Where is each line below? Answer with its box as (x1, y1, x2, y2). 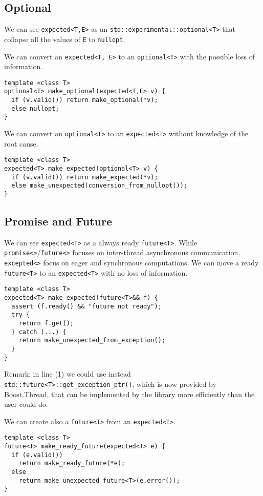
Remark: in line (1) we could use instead (4, 368, 131, 379)
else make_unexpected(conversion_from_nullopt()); (11, 182, 187, 190)
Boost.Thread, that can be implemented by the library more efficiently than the (4, 388, 255, 399)
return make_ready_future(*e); (18, 460, 125, 467)
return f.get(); (18, 320, 74, 327)
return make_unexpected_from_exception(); (18, 337, 165, 344)
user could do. (4, 399, 48, 409)
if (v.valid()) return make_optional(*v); (11, 96, 158, 104)
